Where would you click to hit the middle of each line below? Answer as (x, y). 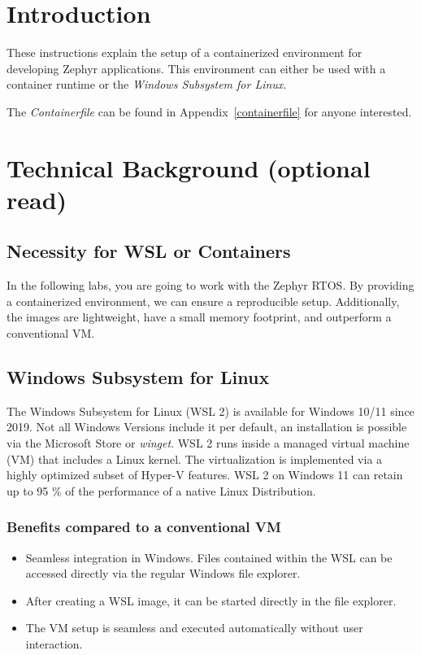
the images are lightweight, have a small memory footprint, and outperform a (199, 317)
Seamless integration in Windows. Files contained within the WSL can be (209, 557)
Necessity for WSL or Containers (149, 251)
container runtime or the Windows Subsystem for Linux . (147, 84)
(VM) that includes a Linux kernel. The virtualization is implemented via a (195, 458)
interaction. (54, 644)
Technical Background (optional (189, 167)
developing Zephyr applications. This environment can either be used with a (196, 68)
